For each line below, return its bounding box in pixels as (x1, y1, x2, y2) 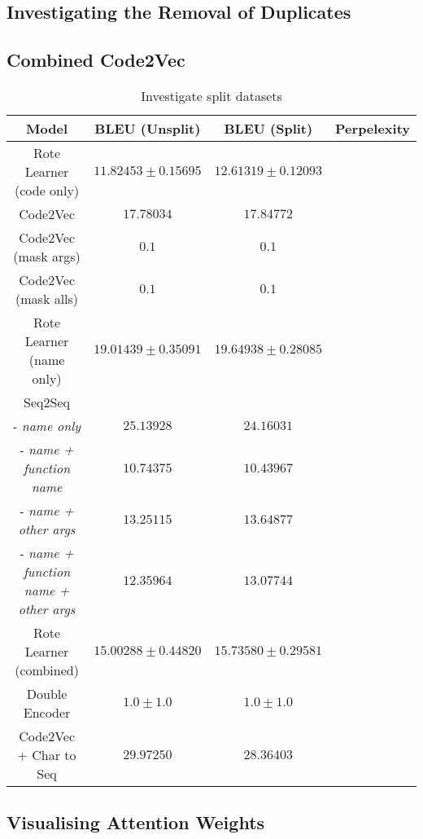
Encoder (23, 702, 71, 722)
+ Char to (17, 745, 76, 764)
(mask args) (13, 246, 81, 266)
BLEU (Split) (224, 118, 313, 138)
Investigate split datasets (141, 86, 282, 105)
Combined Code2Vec (7, 47, 185, 72)
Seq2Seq (24, 392, 71, 411)
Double (26, 683, 68, 703)
